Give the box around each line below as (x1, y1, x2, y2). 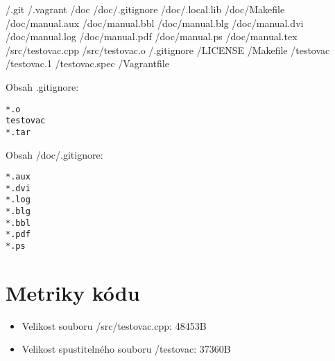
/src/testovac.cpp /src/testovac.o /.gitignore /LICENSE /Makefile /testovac (6, 42, 330, 57)
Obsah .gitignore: (6, 79, 79, 94)
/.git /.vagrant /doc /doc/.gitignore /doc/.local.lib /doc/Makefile (6, 2, 285, 16)
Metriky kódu (6, 278, 140, 306)
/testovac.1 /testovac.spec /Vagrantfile (6, 56, 169, 71)
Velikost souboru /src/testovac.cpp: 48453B (22, 318, 207, 333)
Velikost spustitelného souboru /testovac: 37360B (22, 342, 231, 356)
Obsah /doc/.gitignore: (6, 147, 103, 161)
